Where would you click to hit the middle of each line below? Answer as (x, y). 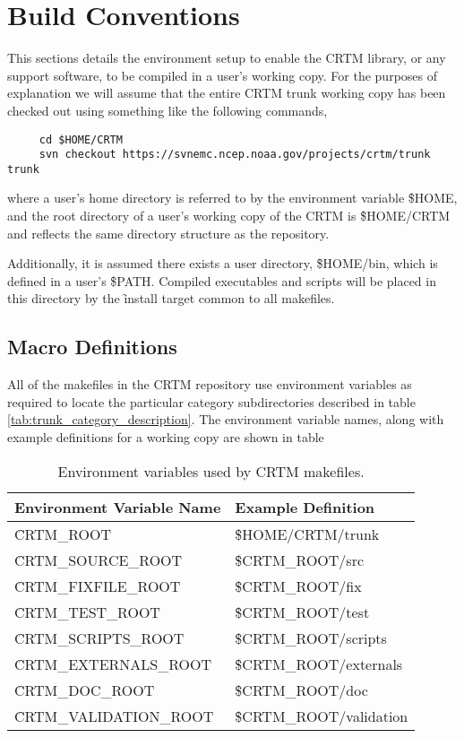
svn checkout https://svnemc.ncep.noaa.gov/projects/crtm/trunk (235, 155)
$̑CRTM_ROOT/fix (298, 586)
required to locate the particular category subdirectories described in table (211, 401)
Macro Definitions (92, 347)
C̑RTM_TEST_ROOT (87, 612)
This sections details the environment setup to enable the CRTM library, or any (227, 58)
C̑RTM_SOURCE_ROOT (99, 560)
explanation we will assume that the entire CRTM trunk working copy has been (227, 93)
